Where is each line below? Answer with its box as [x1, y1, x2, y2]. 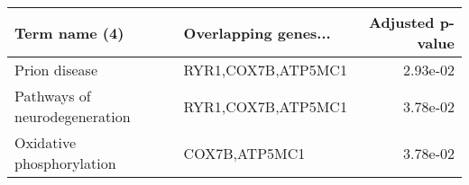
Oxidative [14, 132, 77, 153]
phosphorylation [14, 153, 116, 173]
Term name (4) [14, 22, 124, 43]
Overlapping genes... [183, 22, 331, 43]
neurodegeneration [14, 106, 131, 127]
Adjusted [368, 12, 435, 32]
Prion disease [14, 59, 98, 80]
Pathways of [14, 85, 91, 106]
